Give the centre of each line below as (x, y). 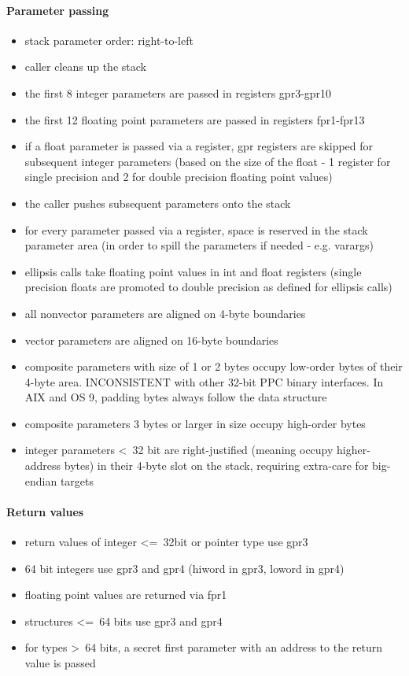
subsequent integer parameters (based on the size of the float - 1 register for (208, 161)
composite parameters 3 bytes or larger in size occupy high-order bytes (195, 423)
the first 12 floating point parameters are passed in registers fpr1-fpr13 (195, 119)
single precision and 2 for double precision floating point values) (179, 177)
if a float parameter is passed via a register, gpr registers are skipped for (199, 146)
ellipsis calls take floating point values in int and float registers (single (193, 271)
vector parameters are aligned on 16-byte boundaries (151, 340)
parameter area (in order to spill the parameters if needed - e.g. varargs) (199, 245)
